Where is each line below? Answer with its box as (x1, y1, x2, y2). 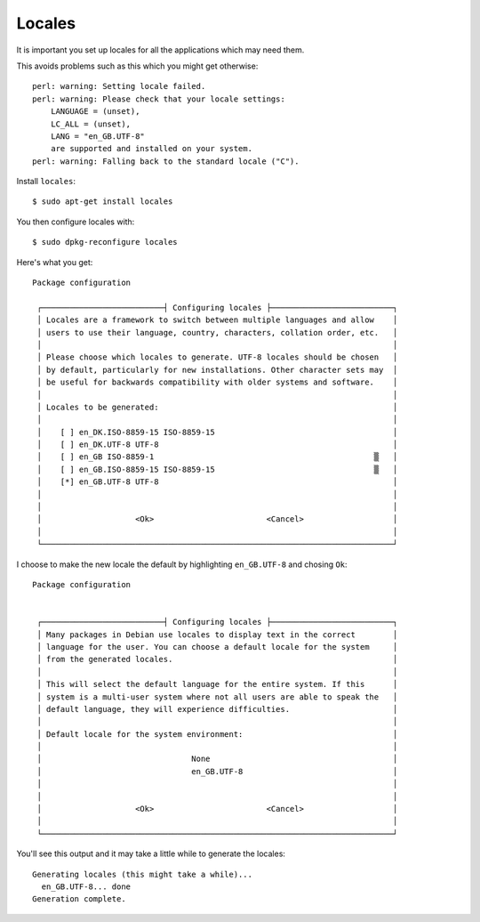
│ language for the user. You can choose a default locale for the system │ (36, 642, 398, 651)
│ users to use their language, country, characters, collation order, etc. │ (36, 328, 398, 337)
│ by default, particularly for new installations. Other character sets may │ (36, 365, 398, 375)
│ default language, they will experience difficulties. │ (36, 704, 398, 714)
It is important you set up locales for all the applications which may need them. (16, 44, 305, 55)
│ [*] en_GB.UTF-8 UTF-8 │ (36, 477, 398, 487)
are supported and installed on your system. (50, 143, 253, 154)
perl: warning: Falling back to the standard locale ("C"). (32, 156, 300, 166)
